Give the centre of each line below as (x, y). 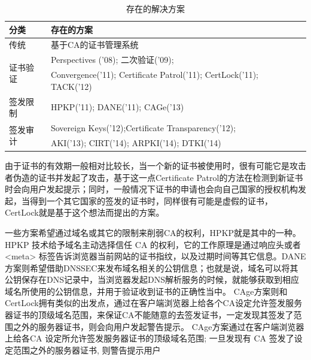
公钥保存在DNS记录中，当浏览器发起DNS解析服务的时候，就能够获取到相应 (152, 279)
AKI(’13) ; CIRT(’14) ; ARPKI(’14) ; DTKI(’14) (136, 142)
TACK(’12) (71, 86)
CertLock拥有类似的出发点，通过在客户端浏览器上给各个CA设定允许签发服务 (154, 303)
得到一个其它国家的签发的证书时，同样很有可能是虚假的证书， (151, 200)
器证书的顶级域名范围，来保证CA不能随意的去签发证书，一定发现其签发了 (149, 315)
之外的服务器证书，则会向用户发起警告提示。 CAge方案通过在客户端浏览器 (158, 326)
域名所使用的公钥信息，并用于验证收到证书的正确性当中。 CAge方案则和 (146, 291)
